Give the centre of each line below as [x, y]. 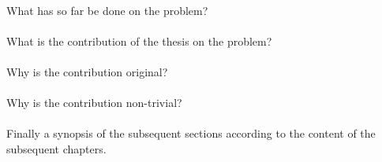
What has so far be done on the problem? [107, 10]
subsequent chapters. [56, 148]
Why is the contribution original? [87, 71]
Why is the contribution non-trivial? [94, 103]
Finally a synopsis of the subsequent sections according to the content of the [191, 133]
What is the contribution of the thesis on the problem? [139, 40]
